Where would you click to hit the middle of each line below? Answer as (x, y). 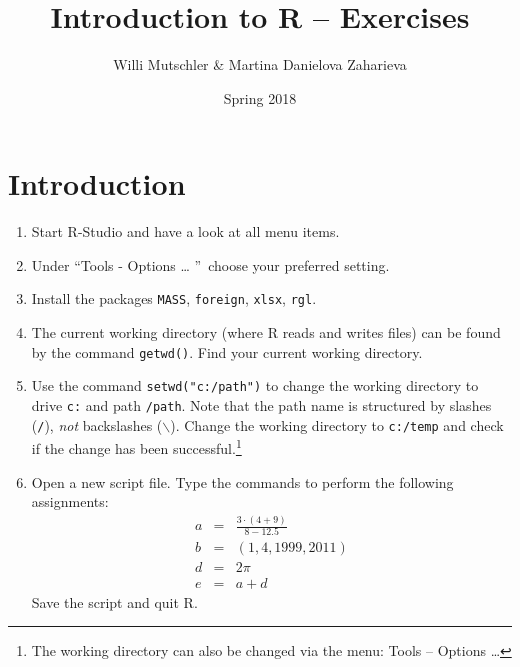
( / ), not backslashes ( (97, 424)
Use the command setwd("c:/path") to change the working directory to (255, 385)
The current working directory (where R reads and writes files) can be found (266, 332)
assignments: (70, 501)
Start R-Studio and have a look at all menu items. (185, 231)
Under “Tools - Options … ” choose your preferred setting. (210, 264)
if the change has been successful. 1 (136, 446)
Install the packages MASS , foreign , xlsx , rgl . (174, 298)
